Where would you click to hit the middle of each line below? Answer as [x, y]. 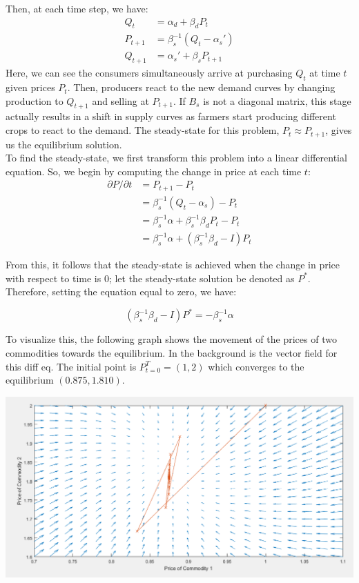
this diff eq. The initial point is [71, 366]
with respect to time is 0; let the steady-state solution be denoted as [150, 278]
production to [35, 100]
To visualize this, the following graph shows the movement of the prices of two [171, 339]
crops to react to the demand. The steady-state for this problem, [143, 130]
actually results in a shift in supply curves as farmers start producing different [171, 116]
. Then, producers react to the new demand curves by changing [201, 87]
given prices [30, 87]
